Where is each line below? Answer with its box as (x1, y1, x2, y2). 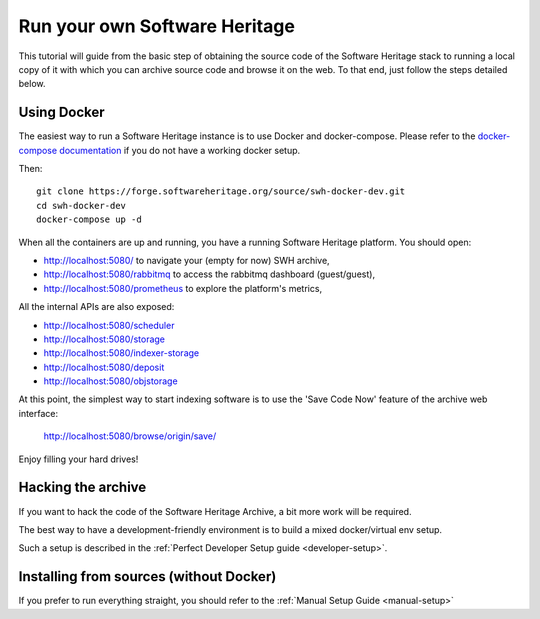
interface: (18, 407, 59, 419)
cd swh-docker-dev (36, 200, 127, 211)
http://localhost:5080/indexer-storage (43, 347, 200, 359)
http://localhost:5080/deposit (43, 361, 165, 373)
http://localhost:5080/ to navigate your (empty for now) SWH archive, (43, 254, 330, 266)
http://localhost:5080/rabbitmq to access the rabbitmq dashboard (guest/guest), (43, 268, 375, 280)
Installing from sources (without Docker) (18, 568, 277, 585)
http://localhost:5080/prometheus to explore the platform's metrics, (43, 282, 323, 294)
